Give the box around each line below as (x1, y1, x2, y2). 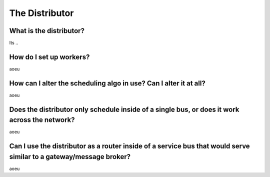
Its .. (9, 40, 18, 46)
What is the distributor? (9, 26, 85, 35)
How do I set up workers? (9, 52, 90, 61)
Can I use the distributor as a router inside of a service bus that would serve (9, 142, 250, 150)
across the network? (9, 115, 75, 124)
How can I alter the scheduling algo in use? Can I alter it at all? (9, 79, 206, 87)
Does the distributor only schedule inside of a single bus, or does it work (9, 105, 239, 113)
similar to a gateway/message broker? (9, 152, 131, 161)
